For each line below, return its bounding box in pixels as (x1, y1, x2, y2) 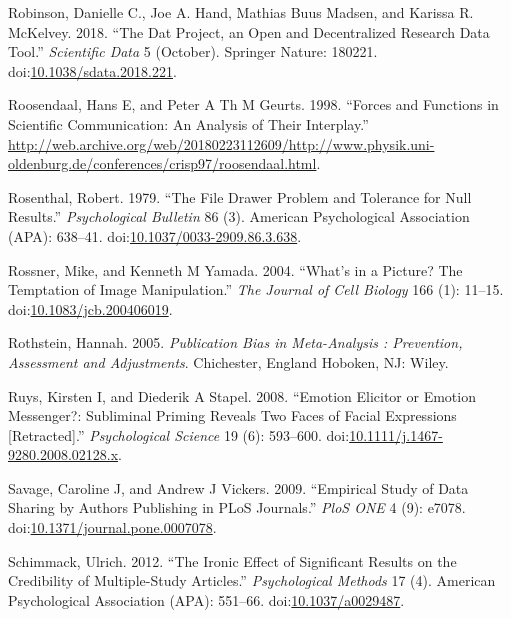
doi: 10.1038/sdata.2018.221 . (8, 60, 177, 81)
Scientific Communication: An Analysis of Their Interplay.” (8, 113, 369, 134)
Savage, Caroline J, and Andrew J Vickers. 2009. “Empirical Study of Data (8, 477, 469, 498)
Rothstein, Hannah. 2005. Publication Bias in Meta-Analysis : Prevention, (8, 332, 463, 353)
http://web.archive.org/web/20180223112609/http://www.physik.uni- (8, 133, 435, 154)
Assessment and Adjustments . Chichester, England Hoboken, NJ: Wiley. (8, 351, 449, 372)
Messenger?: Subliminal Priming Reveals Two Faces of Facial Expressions (8, 405, 457, 426)
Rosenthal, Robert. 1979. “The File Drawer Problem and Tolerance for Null (8, 186, 472, 207)
